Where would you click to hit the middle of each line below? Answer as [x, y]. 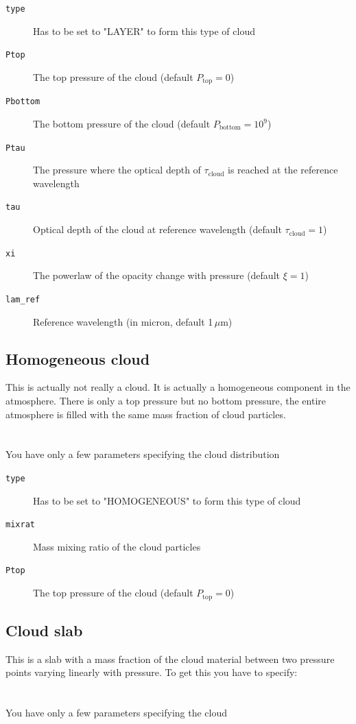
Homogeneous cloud [78, 358]
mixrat [20, 525]
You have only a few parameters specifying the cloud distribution [143, 454]
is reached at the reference [283, 170]
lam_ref [23, 299]
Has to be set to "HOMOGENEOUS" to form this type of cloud [167, 500]
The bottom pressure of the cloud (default [122, 124]
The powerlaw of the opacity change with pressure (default [156, 275]
